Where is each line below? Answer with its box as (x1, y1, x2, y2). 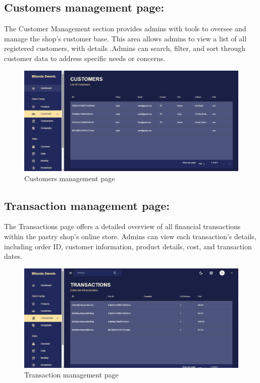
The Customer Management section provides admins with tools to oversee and (4, 23, 246, 34)
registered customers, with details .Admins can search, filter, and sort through (4, 43, 245, 53)
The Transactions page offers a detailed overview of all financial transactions (4, 221, 241, 232)
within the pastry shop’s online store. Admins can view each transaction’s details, (4, 231, 256, 241)
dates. (4, 251, 22, 261)
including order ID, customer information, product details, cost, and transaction (4, 241, 252, 251)
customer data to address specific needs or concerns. (4, 52, 166, 63)
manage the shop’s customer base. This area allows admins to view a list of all (4, 33, 247, 43)
